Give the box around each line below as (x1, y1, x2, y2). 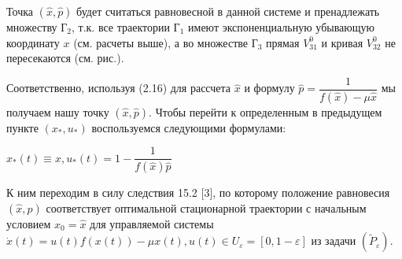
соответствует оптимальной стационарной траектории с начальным (46, 199, 367, 216)
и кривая (321, 34, 363, 50)
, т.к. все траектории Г (71, 19, 180, 35)
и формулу (244, 80, 295, 96)
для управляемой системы (90, 215, 214, 231)
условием (6, 215, 51, 231)
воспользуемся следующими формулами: (91, 119, 286, 135)
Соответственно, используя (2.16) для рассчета (6, 80, 231, 96)
